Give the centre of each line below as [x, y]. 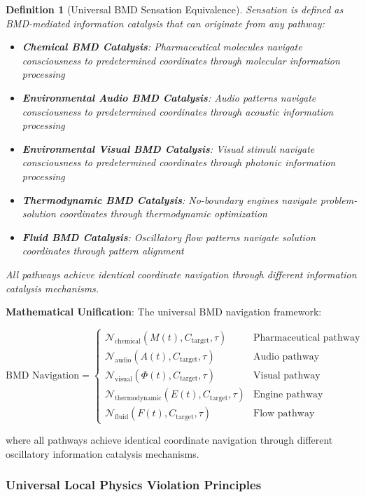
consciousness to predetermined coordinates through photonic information [179, 162]
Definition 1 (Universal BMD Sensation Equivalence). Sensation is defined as [175, 9]
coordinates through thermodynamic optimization [163, 213]
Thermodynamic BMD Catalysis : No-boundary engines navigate [169, 199]
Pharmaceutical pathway [307, 338]
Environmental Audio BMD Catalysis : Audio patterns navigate [169, 97]
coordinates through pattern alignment [103, 251]
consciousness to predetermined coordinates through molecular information [181, 60]
